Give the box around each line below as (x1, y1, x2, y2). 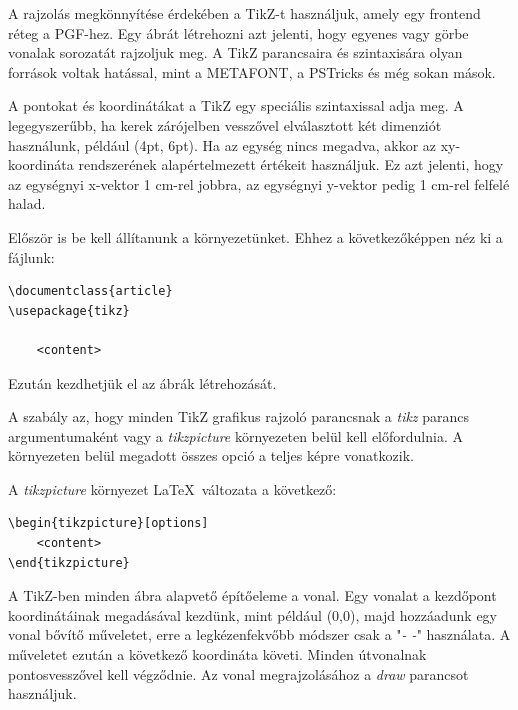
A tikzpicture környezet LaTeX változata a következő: (8, 478, 337, 499)
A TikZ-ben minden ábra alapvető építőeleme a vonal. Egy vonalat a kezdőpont (8, 585, 497, 606)
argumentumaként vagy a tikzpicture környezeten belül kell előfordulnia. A (8, 425, 463, 446)
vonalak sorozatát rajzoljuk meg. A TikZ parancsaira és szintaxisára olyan (8, 42, 463, 63)
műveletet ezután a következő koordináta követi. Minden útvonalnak (8, 644, 427, 665)
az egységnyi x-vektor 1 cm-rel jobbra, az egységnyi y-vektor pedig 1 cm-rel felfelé (8, 173, 510, 194)
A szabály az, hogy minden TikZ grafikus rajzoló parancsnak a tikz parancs (8, 406, 470, 427)
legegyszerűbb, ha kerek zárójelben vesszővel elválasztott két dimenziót (8, 114, 442, 135)
